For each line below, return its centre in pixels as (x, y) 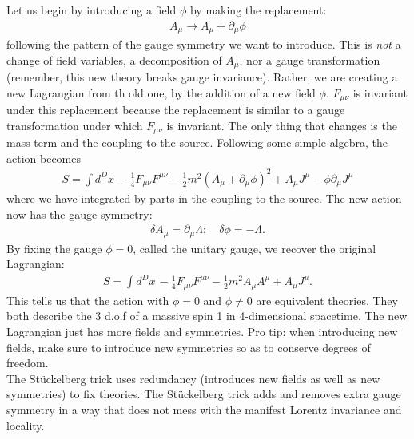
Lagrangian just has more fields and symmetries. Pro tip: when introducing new (202, 331)
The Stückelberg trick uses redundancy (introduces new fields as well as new (193, 378)
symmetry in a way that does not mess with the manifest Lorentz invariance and (204, 409)
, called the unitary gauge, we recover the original (255, 248)
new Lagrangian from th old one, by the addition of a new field (161, 92)
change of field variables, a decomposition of (114, 59)
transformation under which (75, 125)
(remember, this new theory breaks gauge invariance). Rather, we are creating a (202, 77)
